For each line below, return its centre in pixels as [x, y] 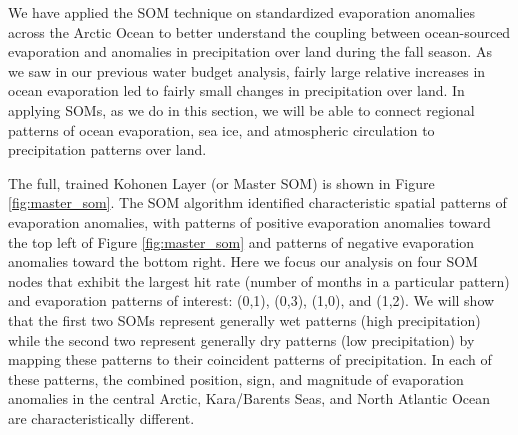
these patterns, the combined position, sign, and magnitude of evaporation [236, 378]
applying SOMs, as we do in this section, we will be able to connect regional [241, 109]
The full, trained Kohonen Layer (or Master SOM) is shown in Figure [221, 182]
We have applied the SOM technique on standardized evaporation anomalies [241, 12]
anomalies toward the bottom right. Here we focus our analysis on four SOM [243, 261]
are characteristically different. [101, 417]
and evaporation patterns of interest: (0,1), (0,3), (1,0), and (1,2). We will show [251, 300]
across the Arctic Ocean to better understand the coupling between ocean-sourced [259, 31]
